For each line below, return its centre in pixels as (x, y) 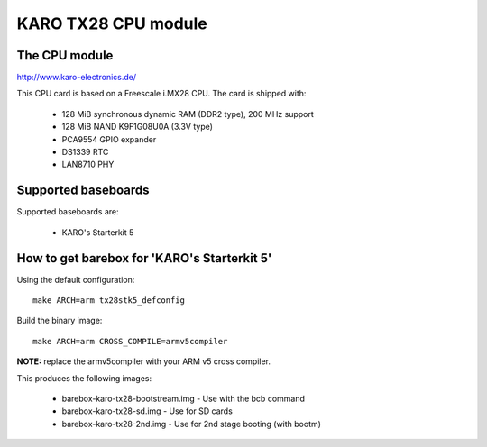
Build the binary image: (60, 321)
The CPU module (65, 55)
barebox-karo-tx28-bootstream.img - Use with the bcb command (184, 398)
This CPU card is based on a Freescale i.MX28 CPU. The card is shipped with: (161, 94)
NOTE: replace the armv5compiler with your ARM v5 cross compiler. (143, 361)
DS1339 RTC (85, 152)
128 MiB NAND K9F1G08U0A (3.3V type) (138, 127)
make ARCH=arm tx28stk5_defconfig (109, 301)
